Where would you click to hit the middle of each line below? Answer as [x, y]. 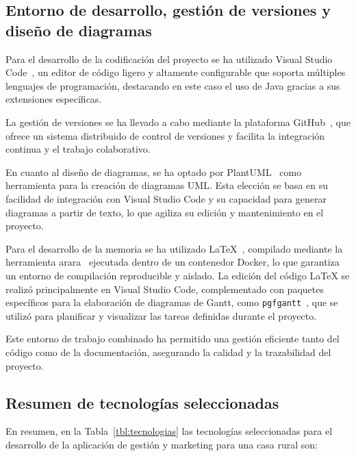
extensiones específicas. [54, 99]
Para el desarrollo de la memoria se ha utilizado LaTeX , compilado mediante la [174, 248]
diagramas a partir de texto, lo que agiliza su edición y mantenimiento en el [165, 212]
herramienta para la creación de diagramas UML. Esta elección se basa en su [167, 185]
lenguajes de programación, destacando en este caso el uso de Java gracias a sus [173, 85]
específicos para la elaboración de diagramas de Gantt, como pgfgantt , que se [172, 302]
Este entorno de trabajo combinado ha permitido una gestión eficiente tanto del [173, 339]
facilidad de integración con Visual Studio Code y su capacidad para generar [166, 198]
